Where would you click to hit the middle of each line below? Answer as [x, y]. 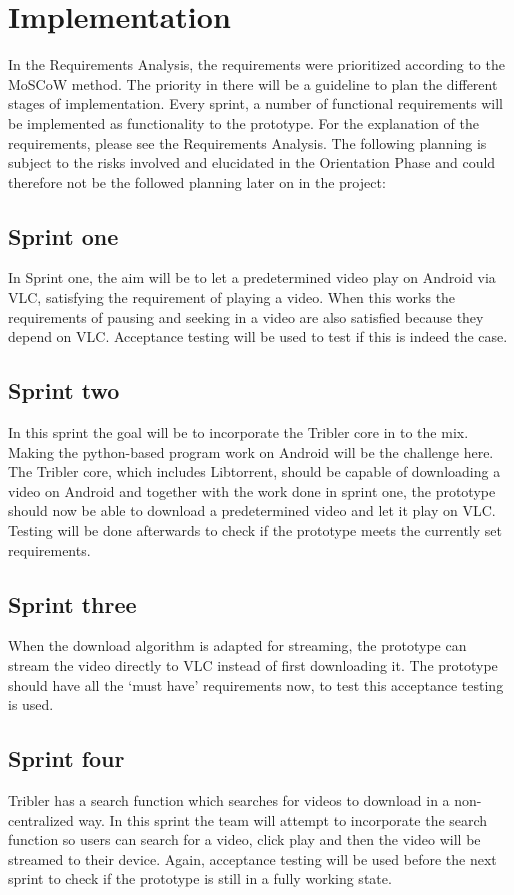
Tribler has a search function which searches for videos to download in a [229, 800]
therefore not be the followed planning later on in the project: [197, 181]
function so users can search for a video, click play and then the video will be [244, 839]
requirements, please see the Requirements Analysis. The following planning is [247, 142]
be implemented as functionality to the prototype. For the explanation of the [243, 122]
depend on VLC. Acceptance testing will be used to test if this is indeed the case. [258, 336]
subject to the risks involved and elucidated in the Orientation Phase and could [252, 162]
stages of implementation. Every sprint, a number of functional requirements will [255, 103]
